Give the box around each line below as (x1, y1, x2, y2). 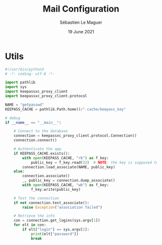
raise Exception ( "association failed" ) (22, 205, 103, 210)
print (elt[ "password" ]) (30, 231, 79, 236)
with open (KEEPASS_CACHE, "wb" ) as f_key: (22, 183, 109, 187)
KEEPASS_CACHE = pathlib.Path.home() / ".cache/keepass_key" (5, 107, 126, 112)
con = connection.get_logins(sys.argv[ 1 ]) (13, 218, 100, 223)
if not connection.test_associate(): (13, 200, 90, 205)
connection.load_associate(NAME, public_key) (22, 165, 116, 169)
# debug (5, 115, 21, 121)
